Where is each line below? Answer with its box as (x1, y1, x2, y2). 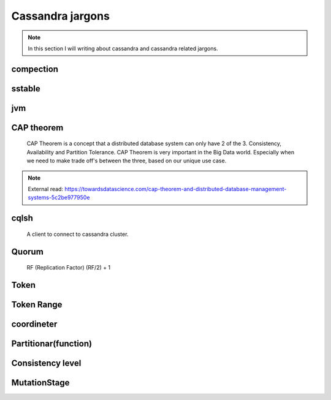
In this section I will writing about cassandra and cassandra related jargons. (28, 45, 218, 52)
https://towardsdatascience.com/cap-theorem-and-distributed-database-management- (64, 185, 287, 192)
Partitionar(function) (11, 339, 92, 349)
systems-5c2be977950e (28, 194, 90, 202)
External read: (28, 185, 64, 192)
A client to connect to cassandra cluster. (26, 230, 129, 238)
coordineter (11, 319, 58, 329)
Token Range (11, 299, 63, 309)
